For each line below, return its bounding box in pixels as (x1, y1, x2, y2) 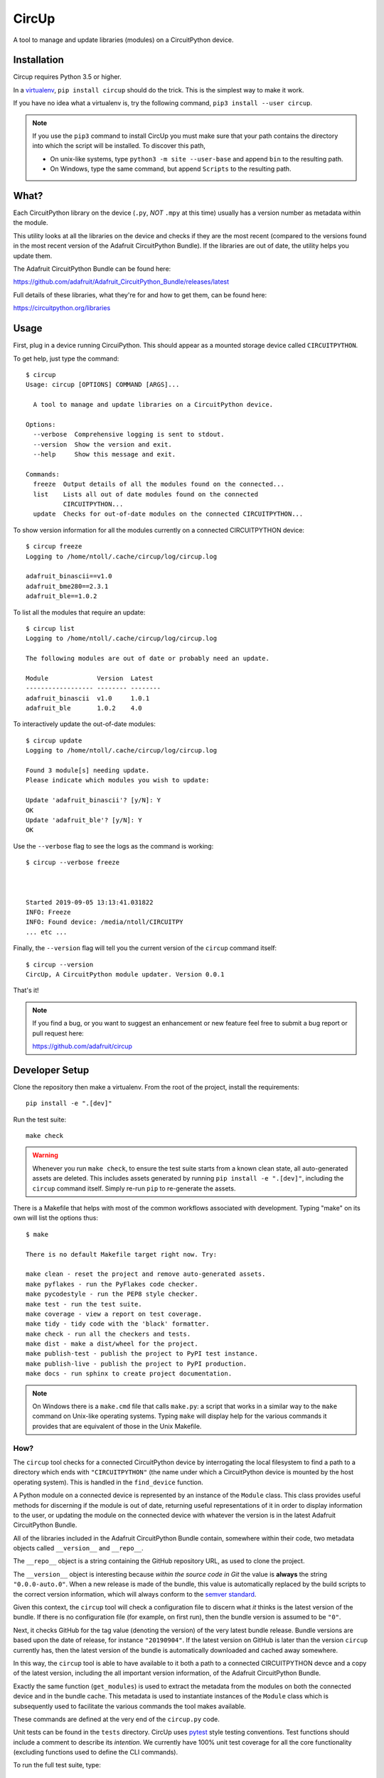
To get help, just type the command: (13, 354, 119, 363)
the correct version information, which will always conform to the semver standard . (13, 1590, 257, 1598)
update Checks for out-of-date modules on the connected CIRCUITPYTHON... (33, 510, 304, 518)
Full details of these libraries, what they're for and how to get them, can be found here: (13, 290, 267, 299)
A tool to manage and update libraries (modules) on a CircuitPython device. (13, 36, 234, 44)
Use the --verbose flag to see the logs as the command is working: (13, 841, 214, 850)
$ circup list (26, 624, 75, 632)
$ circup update (26, 736, 82, 745)
